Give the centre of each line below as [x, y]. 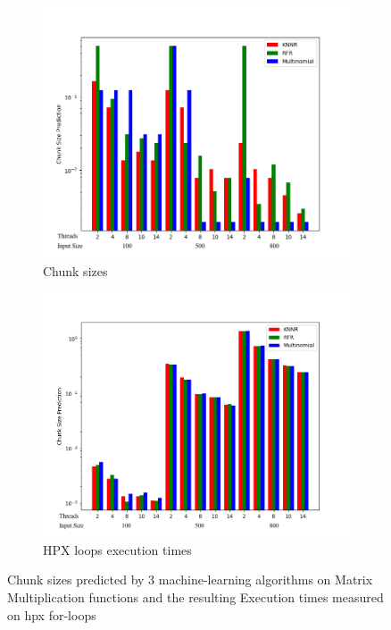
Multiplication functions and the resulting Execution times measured [195, 597]
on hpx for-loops [52, 614]
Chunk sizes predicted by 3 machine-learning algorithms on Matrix [190, 580]
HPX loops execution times [117, 549]
